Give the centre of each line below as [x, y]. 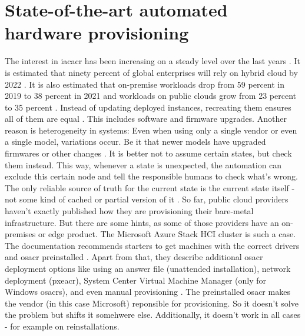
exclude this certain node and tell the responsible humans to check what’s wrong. [151, 176]
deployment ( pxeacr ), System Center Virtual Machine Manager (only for [136, 280]
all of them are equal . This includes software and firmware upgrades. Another [146, 119]
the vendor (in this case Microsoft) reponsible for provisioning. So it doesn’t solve [152, 303]
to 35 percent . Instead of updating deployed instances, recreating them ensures [148, 107]
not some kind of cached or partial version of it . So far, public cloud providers [147, 199]
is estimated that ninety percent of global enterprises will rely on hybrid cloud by [151, 72]
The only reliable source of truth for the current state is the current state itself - [150, 187]
